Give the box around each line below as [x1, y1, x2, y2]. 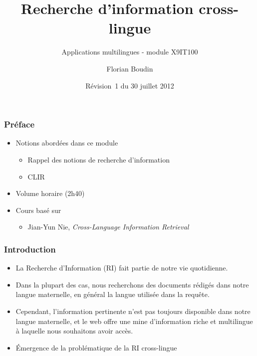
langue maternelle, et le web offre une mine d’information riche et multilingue [15, 315, 253, 326]
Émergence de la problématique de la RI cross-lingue [15, 342, 177, 352]
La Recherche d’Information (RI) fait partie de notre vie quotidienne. [15, 262, 228, 273]
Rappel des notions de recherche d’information [27, 154, 170, 164]
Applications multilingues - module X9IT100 [61, 46, 198, 57]
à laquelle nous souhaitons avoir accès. [15, 325, 133, 336]
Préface [4, 118, 35, 130]
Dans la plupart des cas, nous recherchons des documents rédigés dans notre [15, 279, 249, 289]
